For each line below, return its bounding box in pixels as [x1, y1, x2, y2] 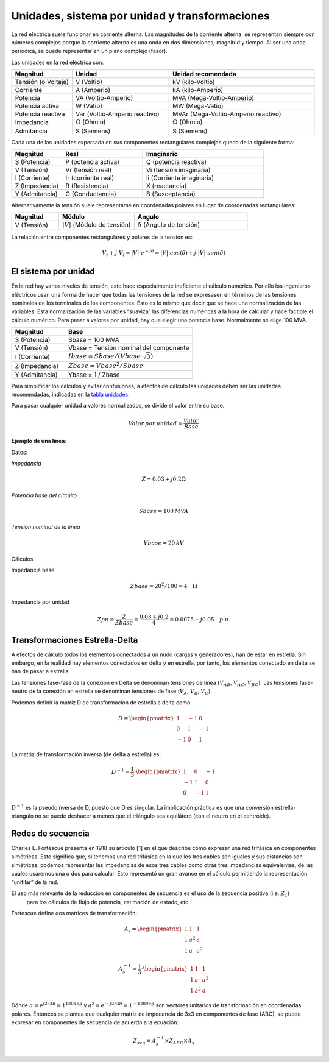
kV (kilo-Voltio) [172, 78, 216, 87]
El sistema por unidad [11, 266, 96, 277]
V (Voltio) [75, 78, 103, 87]
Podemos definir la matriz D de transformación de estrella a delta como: [11, 698, 192, 706]
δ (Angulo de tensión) [137, 221, 200, 229]
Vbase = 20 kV [143, 539, 184, 547]
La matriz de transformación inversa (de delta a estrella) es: [11, 750, 161, 758]
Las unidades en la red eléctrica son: [11, 58, 104, 66]
